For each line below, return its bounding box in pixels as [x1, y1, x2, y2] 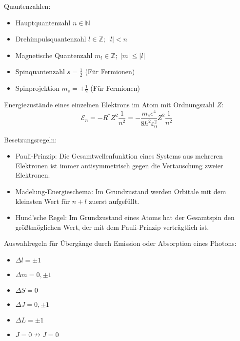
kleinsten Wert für [15, 196, 70, 206]
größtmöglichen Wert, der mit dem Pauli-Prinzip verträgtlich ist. [15, 221, 209, 232]
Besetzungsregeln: [4, 134, 57, 144]
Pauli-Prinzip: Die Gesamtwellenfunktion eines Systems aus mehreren [15, 151, 223, 161]
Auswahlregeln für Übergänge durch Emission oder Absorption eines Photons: [4, 238, 237, 248]
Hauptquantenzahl [15, 17, 71, 27]
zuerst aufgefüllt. [89, 196, 140, 206]
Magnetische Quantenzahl [15, 50, 93, 60]
